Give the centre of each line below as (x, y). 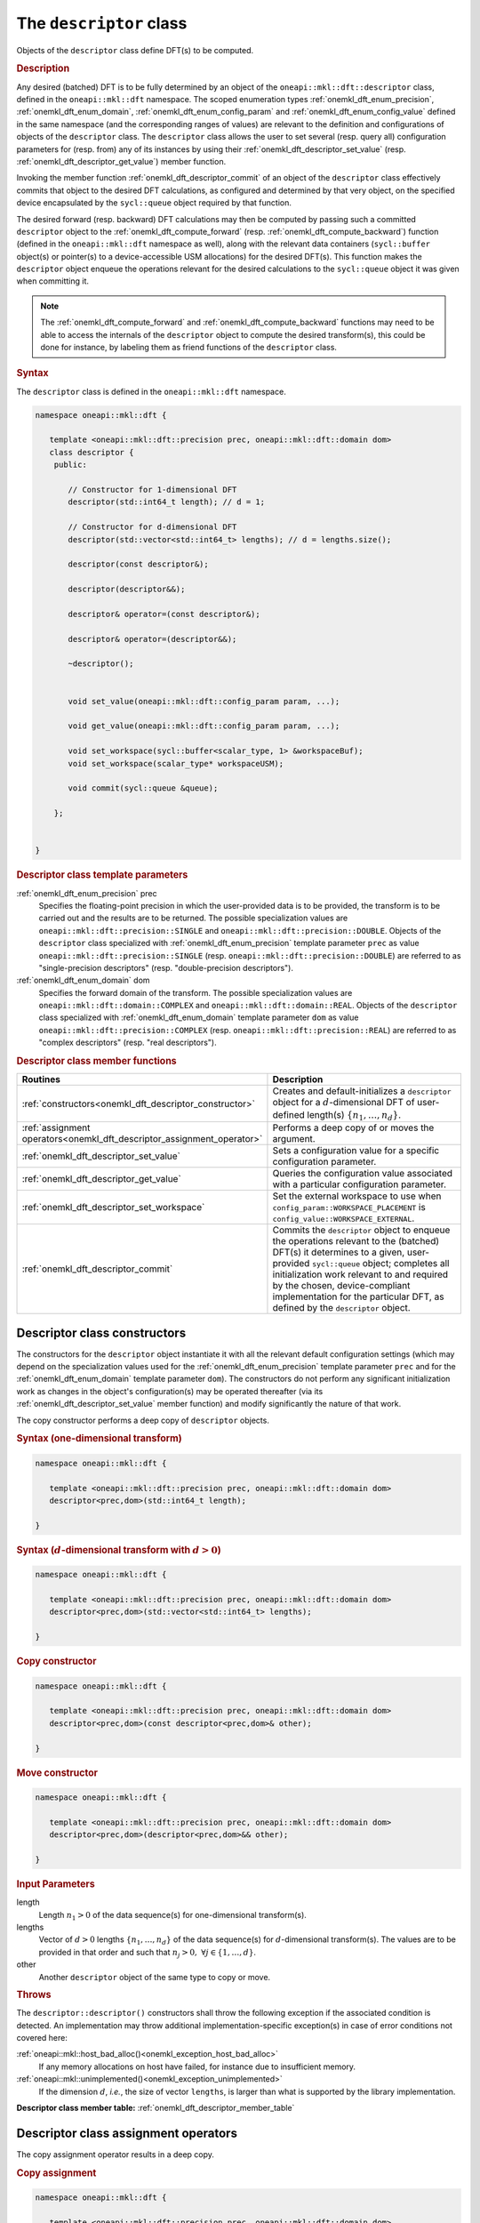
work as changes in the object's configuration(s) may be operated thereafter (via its (170, 1391)
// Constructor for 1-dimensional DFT (152, 490)
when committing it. (52, 281)
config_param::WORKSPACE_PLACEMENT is (349, 1208)
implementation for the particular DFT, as (358, 1296)
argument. (294, 1139)
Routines (41, 1079)
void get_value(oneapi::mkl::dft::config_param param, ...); (204, 726)
